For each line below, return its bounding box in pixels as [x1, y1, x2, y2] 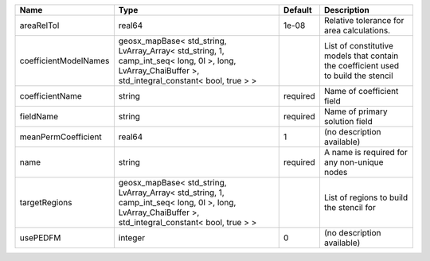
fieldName [19, 111, 59, 122]
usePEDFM [19, 232, 61, 243]
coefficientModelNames [19, 56, 110, 66]
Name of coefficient [323, 86, 399, 96]
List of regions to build [323, 192, 408, 203]
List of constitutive [323, 41, 394, 51]
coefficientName [19, 91, 83, 101]
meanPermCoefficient [19, 131, 103, 142]
